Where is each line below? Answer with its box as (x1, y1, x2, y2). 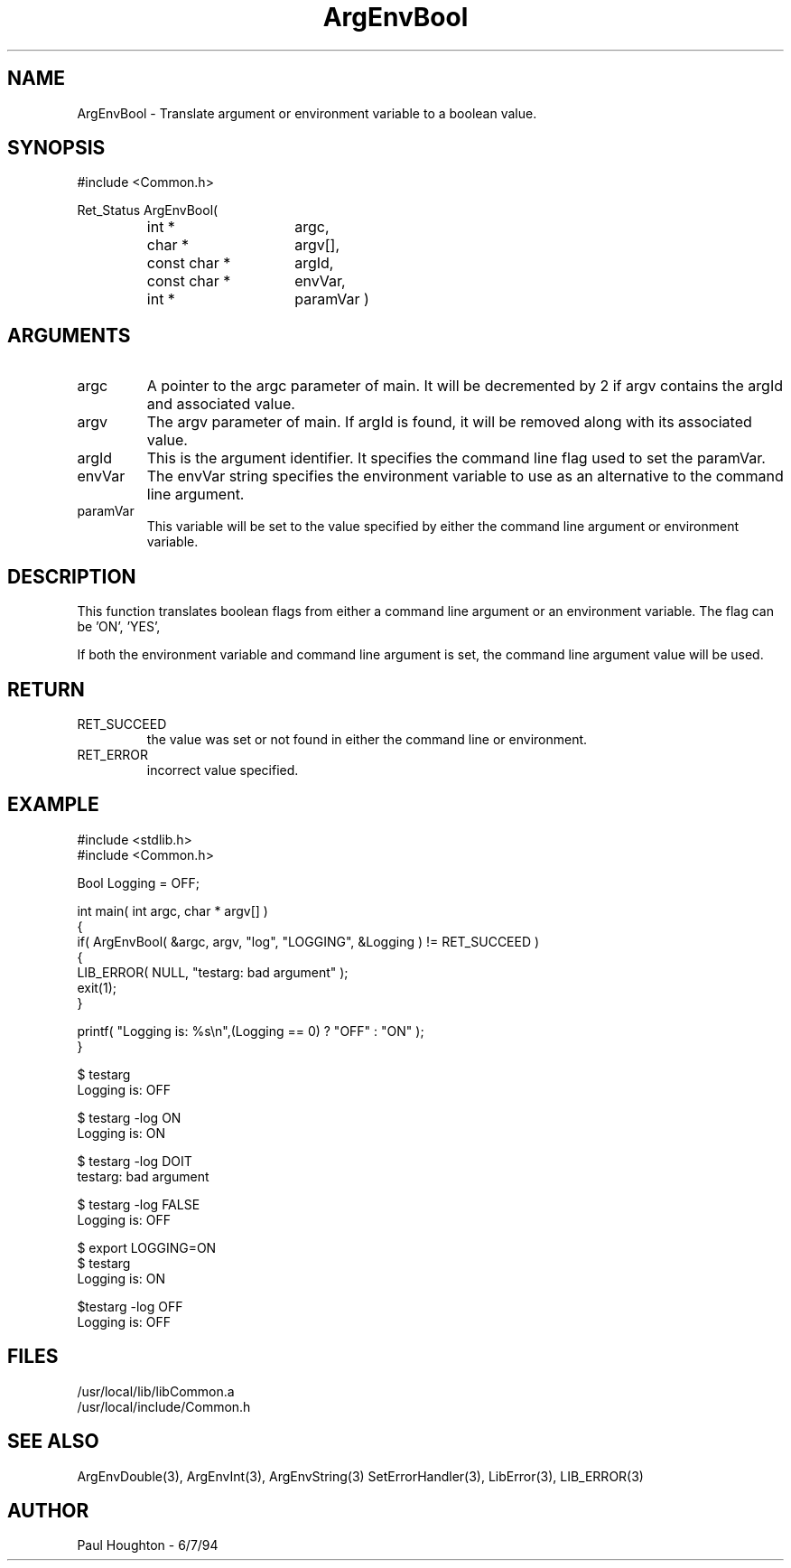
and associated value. (146, 395, 295, 414)
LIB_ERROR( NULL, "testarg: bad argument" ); (77, 964, 349, 980)
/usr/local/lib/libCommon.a (77, 1383, 235, 1399)
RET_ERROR (77, 746, 149, 762)
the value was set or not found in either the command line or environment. (146, 731, 588, 747)
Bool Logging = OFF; (77, 874, 200, 891)
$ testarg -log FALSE (77, 1196, 200, 1212)
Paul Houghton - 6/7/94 (77, 1537, 219, 1554)
